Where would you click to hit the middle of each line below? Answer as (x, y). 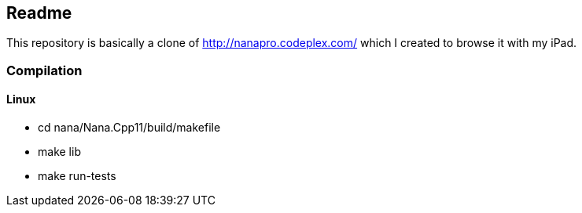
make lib (59, 152)
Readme (39, 13)
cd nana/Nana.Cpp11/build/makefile (129, 128)
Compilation (44, 70)
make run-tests (77, 176)
